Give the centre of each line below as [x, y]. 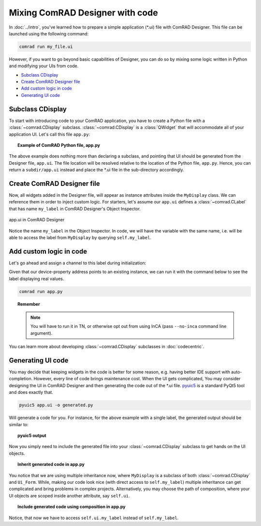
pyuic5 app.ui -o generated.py [56, 405]
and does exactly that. [31, 392]
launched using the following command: [49, 33]
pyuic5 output [32, 435]
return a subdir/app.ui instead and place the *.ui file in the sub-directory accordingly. [96, 170]
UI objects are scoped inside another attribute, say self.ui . [69, 495]
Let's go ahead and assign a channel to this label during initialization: [78, 263]
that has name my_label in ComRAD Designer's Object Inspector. [75, 209]
